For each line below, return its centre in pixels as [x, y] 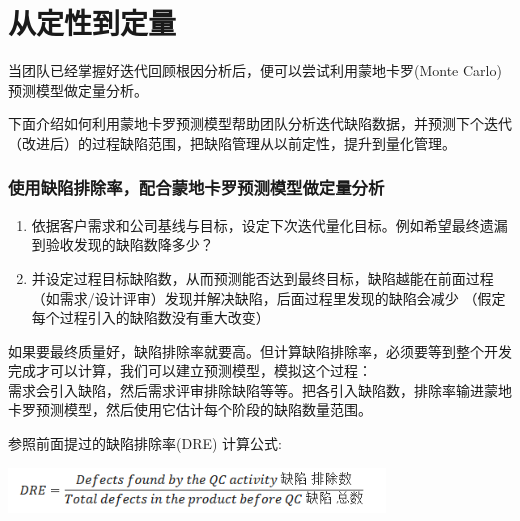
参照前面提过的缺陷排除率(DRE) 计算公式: [145, 443]
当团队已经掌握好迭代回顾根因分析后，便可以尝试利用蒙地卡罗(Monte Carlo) [255, 70]
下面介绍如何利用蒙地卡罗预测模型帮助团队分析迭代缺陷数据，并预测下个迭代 [260, 123]
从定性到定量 [92, 22]
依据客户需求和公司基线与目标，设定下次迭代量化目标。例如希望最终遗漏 [269, 224]
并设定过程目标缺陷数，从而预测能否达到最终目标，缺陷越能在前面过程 [262, 277]
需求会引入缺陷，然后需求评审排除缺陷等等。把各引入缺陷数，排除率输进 [246, 389]
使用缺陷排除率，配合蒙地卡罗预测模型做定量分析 [196, 187]
